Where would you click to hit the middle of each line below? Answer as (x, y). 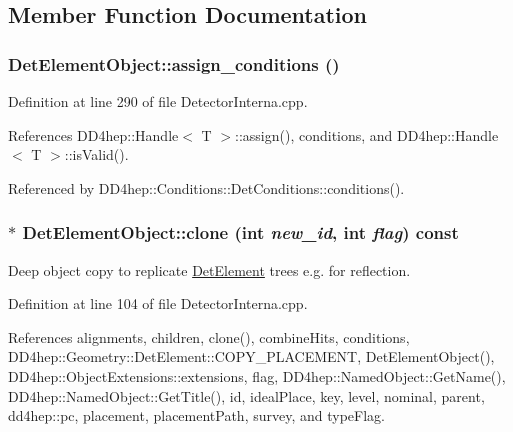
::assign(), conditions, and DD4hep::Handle (367, 134)
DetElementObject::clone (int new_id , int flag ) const (240, 232)
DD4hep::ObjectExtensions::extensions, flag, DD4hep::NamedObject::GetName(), (257, 375)
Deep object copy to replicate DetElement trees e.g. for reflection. (209, 269)
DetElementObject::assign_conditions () (174, 63)
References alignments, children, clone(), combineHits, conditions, (209, 336)
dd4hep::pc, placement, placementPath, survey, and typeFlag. (196, 415)
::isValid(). (96, 154)
